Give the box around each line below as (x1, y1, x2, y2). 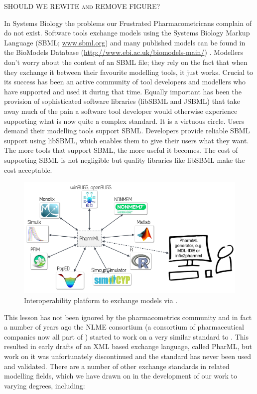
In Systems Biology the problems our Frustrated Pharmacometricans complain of (4, 17, 252, 28)
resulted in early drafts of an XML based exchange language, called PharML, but (4, 341, 253, 352)
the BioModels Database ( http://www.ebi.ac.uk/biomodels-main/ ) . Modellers (4, 47, 244, 57)
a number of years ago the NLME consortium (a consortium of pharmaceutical (4, 322, 244, 332)
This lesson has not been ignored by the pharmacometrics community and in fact (4, 312, 252, 322)
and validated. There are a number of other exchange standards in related (4, 361, 230, 371)
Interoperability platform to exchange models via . (24, 295, 178, 306)
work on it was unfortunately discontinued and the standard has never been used (4, 351, 252, 362)
